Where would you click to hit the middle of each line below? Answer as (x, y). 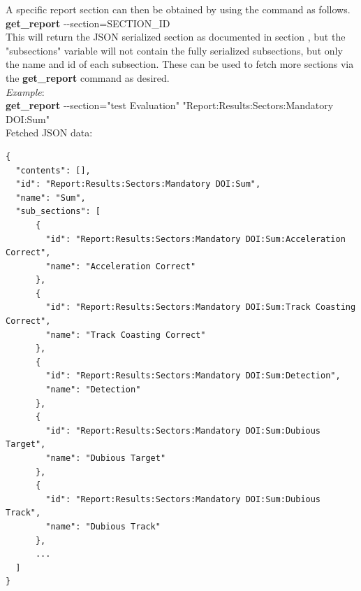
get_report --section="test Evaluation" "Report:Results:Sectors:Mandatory (170, 105)
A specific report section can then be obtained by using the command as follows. (178, 9)
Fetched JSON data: (49, 133)
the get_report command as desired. (88, 77)
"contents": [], (53, 170)
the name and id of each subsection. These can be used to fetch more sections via (180, 64)
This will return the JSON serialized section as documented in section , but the (176, 37)
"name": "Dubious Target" (106, 458)
